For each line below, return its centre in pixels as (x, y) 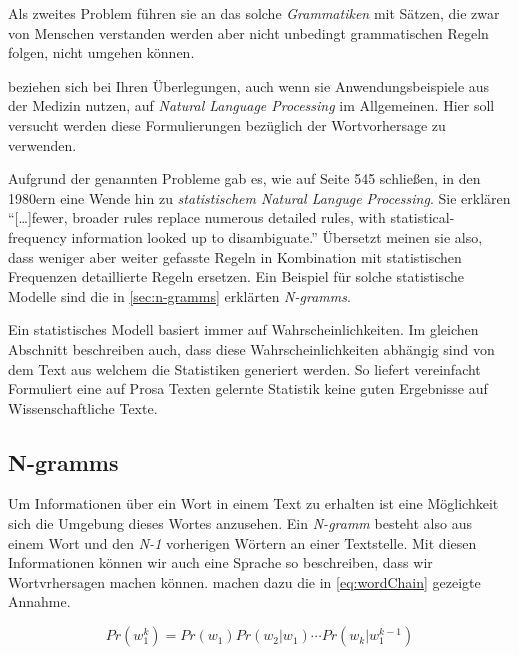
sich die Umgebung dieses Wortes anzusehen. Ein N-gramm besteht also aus (240, 523)
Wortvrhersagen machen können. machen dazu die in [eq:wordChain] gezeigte (244, 581)
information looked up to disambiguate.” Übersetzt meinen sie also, (277, 236)
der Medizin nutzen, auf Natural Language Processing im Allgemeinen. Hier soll (251, 105)
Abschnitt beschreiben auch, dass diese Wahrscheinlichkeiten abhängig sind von (251, 348)
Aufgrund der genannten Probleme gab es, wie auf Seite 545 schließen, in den (244, 178)
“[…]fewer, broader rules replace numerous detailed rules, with (197, 217)
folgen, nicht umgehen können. (101, 52)
